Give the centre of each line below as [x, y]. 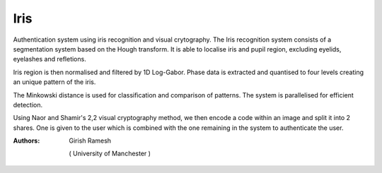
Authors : [27, 141]
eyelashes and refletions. [50, 59]
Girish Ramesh [90, 141]
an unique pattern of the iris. [54, 82]
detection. [28, 105]
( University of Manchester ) [110, 154]
